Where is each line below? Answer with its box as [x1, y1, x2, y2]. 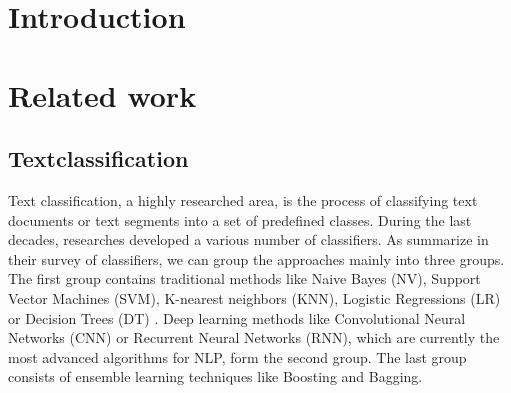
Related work [8, 74, 197, 115]
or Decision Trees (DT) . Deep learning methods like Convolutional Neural [8, 307, 466, 328]
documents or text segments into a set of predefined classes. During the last [8, 209, 472, 230]
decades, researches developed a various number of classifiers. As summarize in [8, 229, 489, 250]
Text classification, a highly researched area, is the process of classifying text [8, 189, 478, 210]
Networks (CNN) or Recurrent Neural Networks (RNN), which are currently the [8, 327, 500, 348]
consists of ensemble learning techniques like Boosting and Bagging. [8, 366, 423, 387]
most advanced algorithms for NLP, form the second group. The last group [8, 346, 467, 367]
